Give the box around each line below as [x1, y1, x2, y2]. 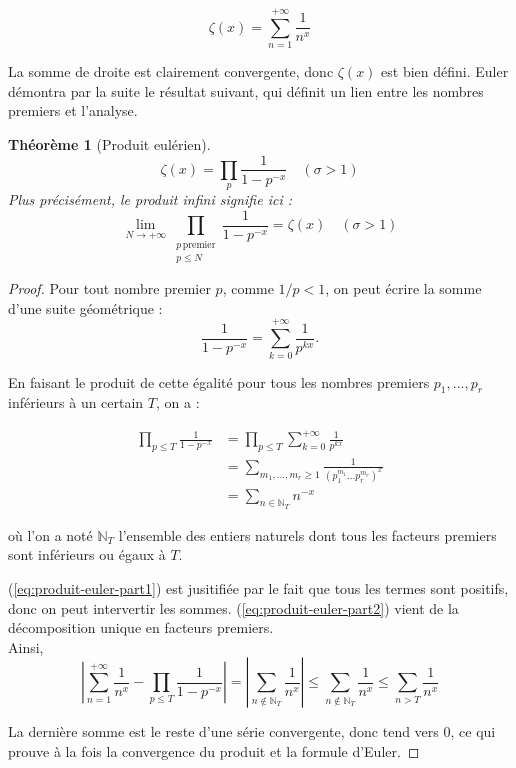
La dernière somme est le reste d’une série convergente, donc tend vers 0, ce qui [8, 721, 496, 742]
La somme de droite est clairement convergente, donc [8, 61, 334, 82]
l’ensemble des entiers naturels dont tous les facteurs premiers [118, 524, 497, 545]
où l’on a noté [8, 524, 93, 545]
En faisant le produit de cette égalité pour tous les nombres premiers [8, 371, 430, 392]
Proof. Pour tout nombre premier [8, 278, 211, 299]
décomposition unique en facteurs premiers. [8, 617, 274, 638]
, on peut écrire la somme [325, 278, 482, 299]
